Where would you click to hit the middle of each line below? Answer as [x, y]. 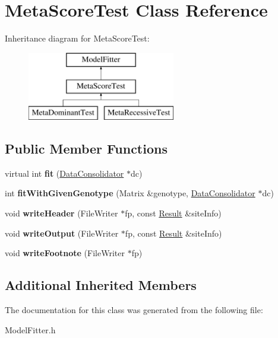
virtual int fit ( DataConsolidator [64, 173]
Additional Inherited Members [101, 285]
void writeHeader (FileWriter [61, 213]
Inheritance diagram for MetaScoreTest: [77, 38]
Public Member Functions [86, 149]
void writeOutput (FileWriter [62, 233]
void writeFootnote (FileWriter [65, 253]
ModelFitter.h [30, 329]
